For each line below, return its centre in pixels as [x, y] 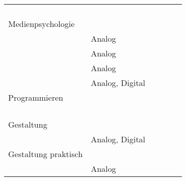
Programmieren [36, 97]
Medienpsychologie [42, 24]
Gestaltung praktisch [46, 154]
